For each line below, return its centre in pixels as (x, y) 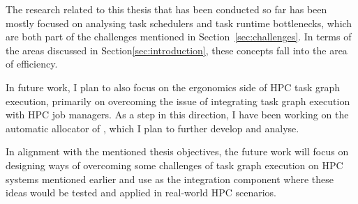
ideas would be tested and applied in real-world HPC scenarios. (141, 193)
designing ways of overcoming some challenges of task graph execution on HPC (174, 165)
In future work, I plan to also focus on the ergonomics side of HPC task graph (173, 87)
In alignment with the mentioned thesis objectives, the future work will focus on (177, 151)
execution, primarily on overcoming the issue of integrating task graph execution (178, 101)
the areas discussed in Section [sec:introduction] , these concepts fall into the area (177, 50)
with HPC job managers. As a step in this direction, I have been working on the (177, 115)
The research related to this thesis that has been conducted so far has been (166, 9)
